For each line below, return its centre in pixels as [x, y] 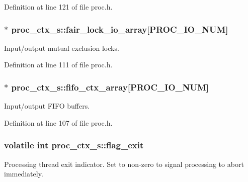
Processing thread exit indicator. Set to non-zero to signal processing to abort [124, 164]
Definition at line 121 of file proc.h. [58, 7]
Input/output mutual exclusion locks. [62, 48]
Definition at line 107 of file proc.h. [58, 122]
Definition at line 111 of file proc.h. [58, 65]
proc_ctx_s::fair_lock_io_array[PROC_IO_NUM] [120, 29]
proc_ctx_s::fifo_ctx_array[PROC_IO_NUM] [110, 87]
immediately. [24, 174]
